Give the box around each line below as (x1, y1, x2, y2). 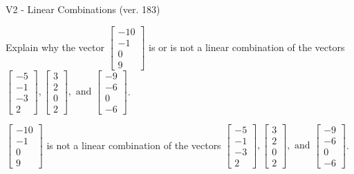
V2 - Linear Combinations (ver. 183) (6, 2, 160, 16)
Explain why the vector (6, 39, 104, 54)
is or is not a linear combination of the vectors (149, 39, 345, 54)
